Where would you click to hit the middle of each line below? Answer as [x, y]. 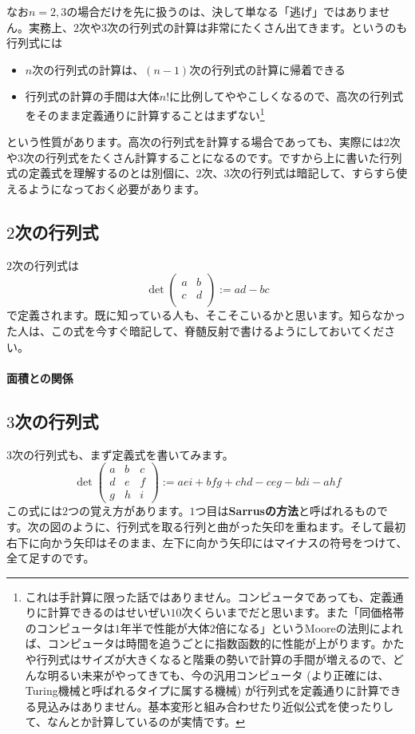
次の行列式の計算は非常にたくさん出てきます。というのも [257, 27]
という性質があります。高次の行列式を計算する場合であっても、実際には [195, 142]
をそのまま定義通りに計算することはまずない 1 [145, 113]
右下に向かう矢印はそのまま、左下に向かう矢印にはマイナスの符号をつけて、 [207, 542]
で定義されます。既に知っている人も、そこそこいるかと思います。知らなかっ [206, 315]
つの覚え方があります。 [129, 511]
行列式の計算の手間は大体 [92, 96]
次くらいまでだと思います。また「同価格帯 [293, 612]
